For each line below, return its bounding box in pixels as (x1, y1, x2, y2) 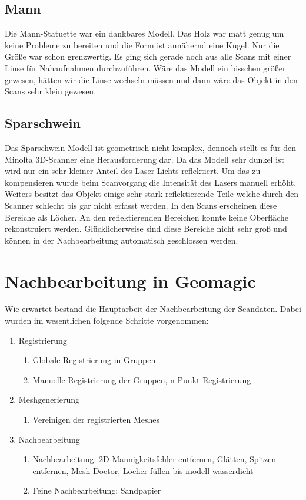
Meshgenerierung (18, 393, 80, 406)
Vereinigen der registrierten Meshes (32, 413, 160, 425)
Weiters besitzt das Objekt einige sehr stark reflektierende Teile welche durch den (5, 187, 299, 200)
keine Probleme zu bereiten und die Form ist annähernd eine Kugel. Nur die (5, 38, 280, 51)
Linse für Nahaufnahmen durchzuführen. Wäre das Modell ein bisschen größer (5, 61, 286, 74)
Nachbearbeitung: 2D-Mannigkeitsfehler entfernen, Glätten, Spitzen (32, 453, 277, 465)
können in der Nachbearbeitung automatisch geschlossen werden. (5, 233, 238, 246)
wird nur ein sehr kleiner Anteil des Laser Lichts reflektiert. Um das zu (5, 165, 261, 177)
